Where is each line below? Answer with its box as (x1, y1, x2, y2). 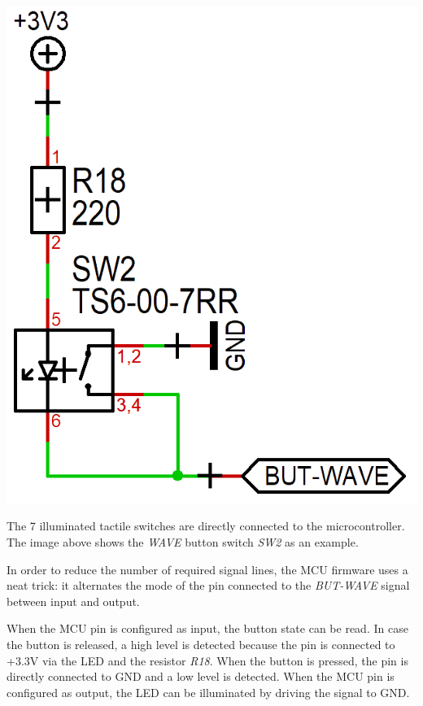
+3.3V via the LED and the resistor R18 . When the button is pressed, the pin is (7, 652, 408, 669)
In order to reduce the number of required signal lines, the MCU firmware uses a (7, 560, 408, 577)
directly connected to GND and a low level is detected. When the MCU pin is (7, 668, 395, 685)
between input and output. (7, 592, 140, 609)
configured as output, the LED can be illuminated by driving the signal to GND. (7, 683, 410, 700)
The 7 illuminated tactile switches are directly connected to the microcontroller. (7, 517, 405, 534)
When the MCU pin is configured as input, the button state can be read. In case (7, 620, 408, 637)
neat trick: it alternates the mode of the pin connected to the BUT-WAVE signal (7, 577, 410, 594)
